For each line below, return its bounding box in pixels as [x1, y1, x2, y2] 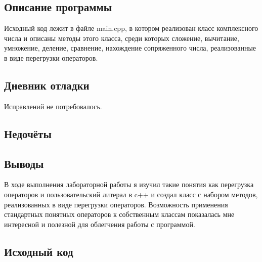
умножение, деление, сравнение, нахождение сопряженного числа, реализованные [4, 42, 256, 53]
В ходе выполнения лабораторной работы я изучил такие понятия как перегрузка [4, 179, 254, 190]
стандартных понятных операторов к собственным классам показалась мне [4, 209, 235, 220]
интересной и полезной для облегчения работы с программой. [4, 219, 195, 229]
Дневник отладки [4, 77, 90, 93]
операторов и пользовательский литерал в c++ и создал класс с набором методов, [4, 189, 258, 199]
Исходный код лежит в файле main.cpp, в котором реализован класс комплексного [4, 23, 258, 33]
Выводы [4, 155, 44, 171]
